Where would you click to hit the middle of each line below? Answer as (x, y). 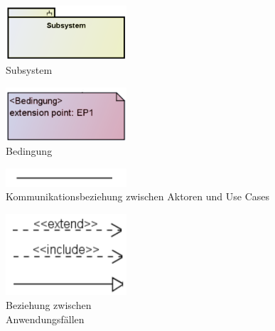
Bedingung (29, 151)
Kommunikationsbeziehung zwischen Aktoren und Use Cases (138, 196)
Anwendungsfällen (45, 319)
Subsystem (29, 69)
